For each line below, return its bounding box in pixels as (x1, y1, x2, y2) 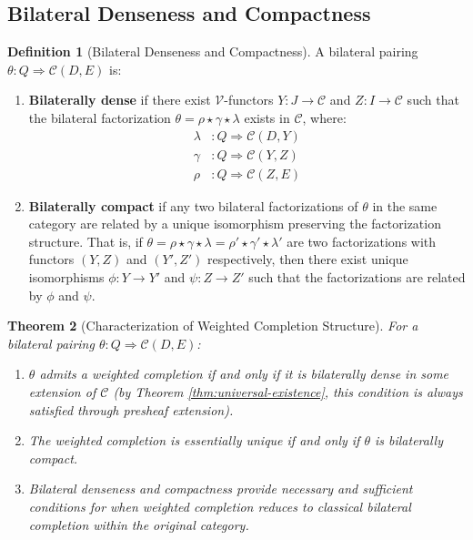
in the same (372, 196, 438, 215)
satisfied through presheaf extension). (28, 400, 234, 419)
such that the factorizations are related (248, 268, 466, 287)
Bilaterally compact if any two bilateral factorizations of (28, 196, 358, 215)
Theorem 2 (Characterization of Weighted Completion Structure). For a (7, 316, 418, 335)
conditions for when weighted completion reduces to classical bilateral (28, 496, 411, 515)
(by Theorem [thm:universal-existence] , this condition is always (113, 382, 463, 402)
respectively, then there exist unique (207, 250, 408, 269)
